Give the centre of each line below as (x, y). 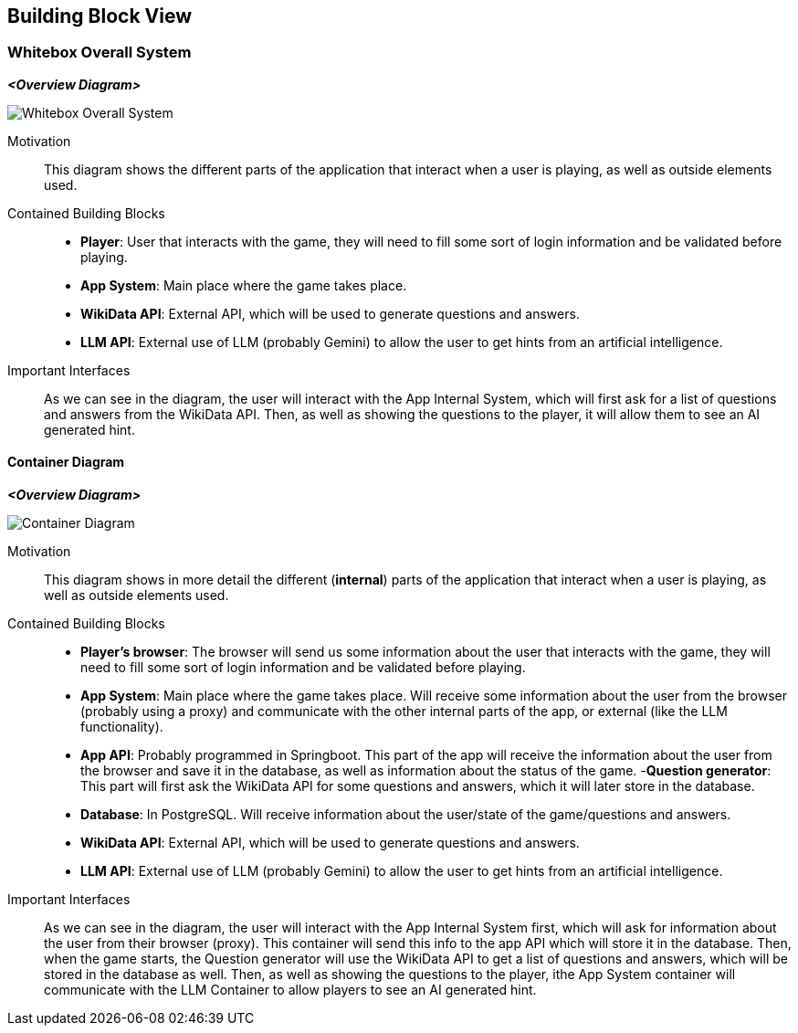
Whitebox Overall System (100, 53)
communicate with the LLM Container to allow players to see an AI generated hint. (290, 990)
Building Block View (100, 16)
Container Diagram (66, 462)
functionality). (122, 727)
